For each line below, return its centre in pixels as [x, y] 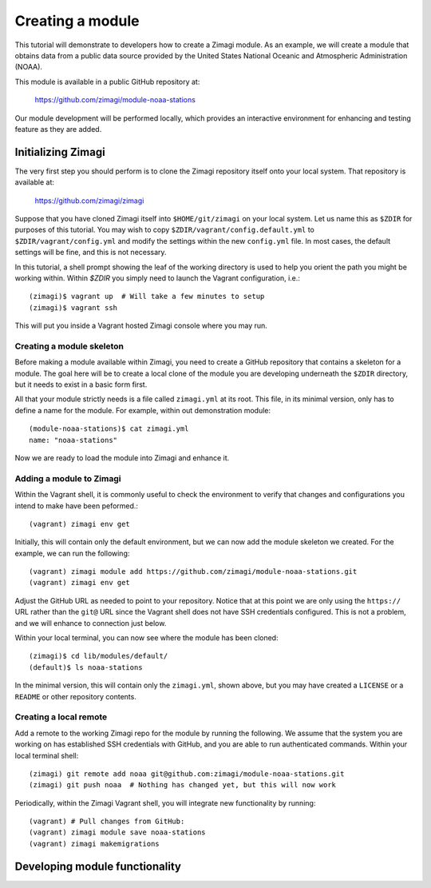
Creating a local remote [61, 717]
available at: [35, 182]
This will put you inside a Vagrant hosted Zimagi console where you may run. [141, 326]
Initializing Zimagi [60, 152]
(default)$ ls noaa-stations [86, 667]
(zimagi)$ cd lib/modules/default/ [99, 656]
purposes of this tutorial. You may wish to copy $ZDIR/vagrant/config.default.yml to [164, 230]
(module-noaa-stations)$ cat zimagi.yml [109, 429]
